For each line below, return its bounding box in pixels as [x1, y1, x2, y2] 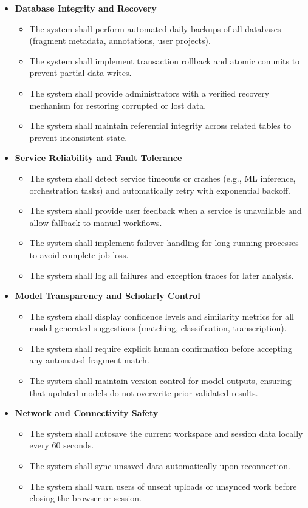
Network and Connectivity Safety [15, 407, 159, 419]
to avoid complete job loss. [29, 248, 129, 261]
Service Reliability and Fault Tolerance [15, 151, 182, 164]
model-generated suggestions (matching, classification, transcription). [29, 321, 287, 334]
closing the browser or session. [29, 492, 142, 504]
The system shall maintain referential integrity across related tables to [29, 119, 291, 132]
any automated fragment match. [29, 354, 149, 366]
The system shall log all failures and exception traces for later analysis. [29, 269, 294, 281]
